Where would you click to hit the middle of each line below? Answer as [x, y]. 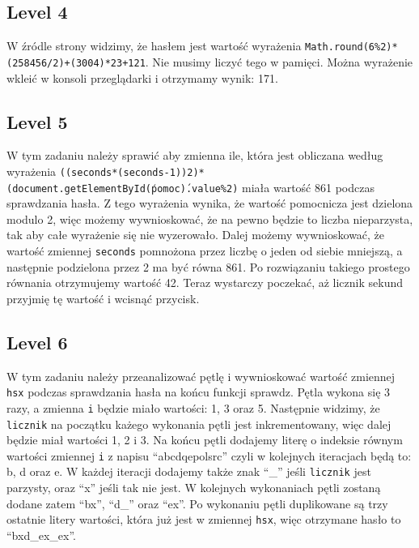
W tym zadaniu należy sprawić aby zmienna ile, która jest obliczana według [195, 155]
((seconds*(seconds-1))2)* [132, 172]
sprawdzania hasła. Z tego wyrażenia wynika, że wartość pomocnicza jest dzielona [210, 203]
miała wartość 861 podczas [308, 187]
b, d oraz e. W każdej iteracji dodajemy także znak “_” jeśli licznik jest [189, 471]
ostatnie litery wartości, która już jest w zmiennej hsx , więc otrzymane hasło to [204, 519]
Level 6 [37, 342]
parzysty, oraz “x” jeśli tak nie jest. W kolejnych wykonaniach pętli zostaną [194, 488]
